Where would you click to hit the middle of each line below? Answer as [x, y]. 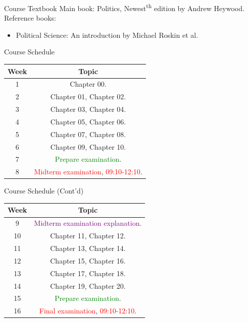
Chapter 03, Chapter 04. [88, 109]
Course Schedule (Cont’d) [44, 191]
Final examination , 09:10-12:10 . [88, 311]
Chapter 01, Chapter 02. [88, 96]
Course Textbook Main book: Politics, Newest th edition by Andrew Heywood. [124, 7]
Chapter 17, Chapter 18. [88, 273]
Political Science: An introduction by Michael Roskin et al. [107, 35]
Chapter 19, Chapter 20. [88, 285]
